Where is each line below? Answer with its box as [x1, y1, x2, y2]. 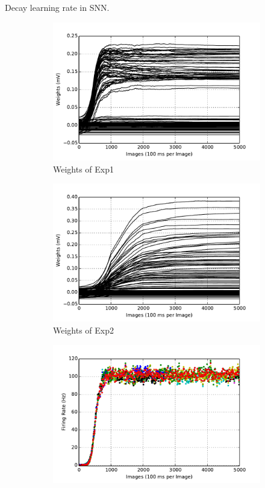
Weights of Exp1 [53, 162, 114, 175]
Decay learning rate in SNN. [5, 1, 110, 13]
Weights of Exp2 [53, 324, 114, 337]
